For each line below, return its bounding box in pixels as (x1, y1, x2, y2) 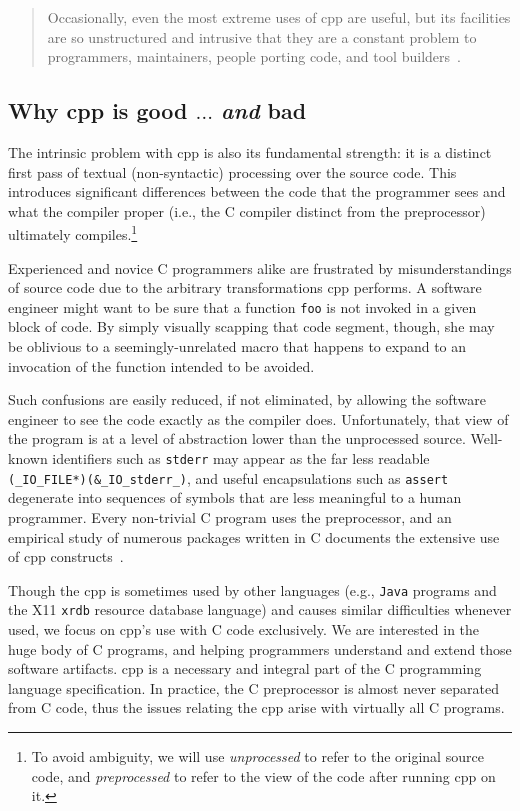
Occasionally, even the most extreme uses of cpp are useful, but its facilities (47, 7, 511, 27)
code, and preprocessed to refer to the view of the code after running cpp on (31, 765, 496, 786)
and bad (221, 95, 307, 126)
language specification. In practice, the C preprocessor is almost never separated (8, 677, 500, 698)
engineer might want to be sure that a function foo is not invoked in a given (8, 296, 477, 317)
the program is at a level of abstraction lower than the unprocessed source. (8, 428, 466, 449)
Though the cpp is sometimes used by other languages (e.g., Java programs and (8, 579, 497, 600)
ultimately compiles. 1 (8, 221, 138, 245)
